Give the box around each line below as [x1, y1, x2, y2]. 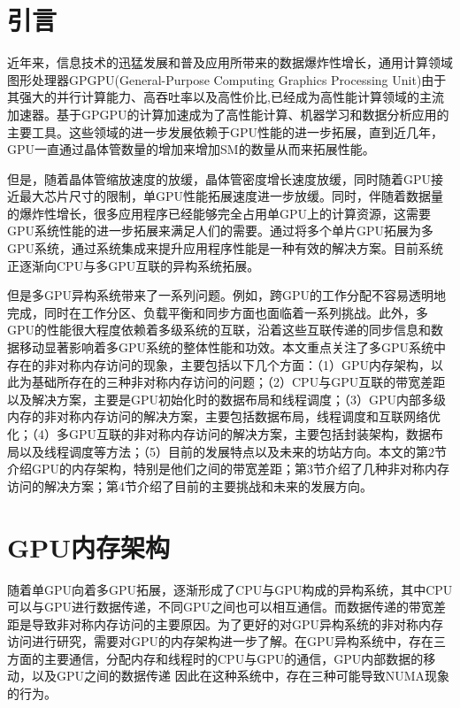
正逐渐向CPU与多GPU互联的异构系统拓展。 [7, 256, 260, 274]
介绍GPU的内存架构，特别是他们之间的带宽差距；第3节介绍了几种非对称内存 [7, 459, 450, 478]
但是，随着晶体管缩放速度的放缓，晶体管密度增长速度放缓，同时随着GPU [7, 169, 432, 188]
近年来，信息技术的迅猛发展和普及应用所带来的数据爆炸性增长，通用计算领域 [7, 53, 453, 72]
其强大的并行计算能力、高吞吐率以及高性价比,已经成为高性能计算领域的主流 [7, 88, 444, 106]
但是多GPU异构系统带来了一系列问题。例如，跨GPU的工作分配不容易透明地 [7, 286, 447, 304]
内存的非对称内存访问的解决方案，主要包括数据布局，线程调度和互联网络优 [7, 407, 441, 426]
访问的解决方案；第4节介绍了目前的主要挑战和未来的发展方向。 [7, 476, 372, 495]
